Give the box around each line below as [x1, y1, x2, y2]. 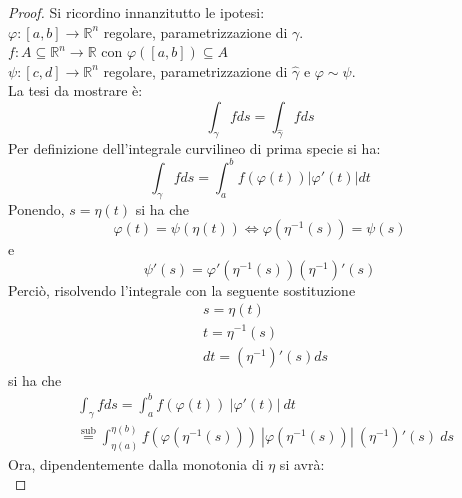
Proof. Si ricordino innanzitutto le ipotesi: [8, 2, 265, 22]
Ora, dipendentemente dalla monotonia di [8, 453, 264, 474]
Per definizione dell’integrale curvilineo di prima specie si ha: [8, 137, 381, 158]
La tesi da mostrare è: [8, 80, 143, 101]
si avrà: [279, 453, 325, 474]
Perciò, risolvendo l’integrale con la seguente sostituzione [8, 279, 356, 300]
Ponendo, [8, 198, 65, 219]
